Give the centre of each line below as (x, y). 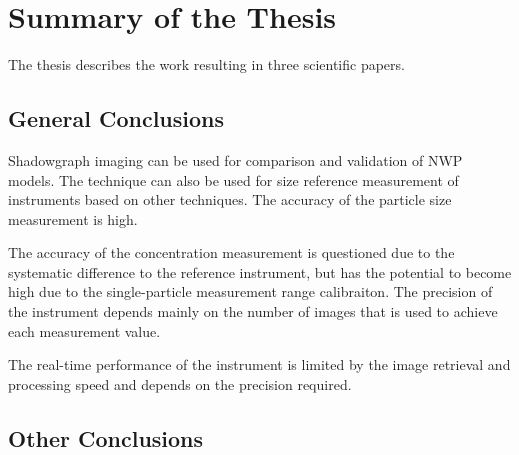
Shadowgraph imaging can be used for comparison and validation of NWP (235, 159)
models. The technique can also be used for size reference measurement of (233, 179)
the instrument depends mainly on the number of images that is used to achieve (253, 311)
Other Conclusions (106, 437)
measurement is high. (73, 218)
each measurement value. (84, 330)
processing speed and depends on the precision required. (180, 383)
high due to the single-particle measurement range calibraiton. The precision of (250, 291)
